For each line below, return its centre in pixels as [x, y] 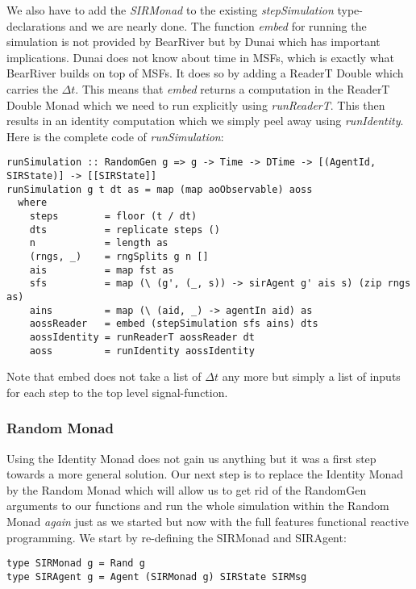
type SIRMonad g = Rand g [76, 564]
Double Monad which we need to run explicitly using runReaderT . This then [196, 104]
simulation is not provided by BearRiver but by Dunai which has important [193, 42]
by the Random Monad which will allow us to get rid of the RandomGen [187, 489]
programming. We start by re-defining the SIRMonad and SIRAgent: [177, 537]
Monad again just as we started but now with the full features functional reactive [208, 521]
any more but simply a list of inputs [311, 376]
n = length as [99, 243]
